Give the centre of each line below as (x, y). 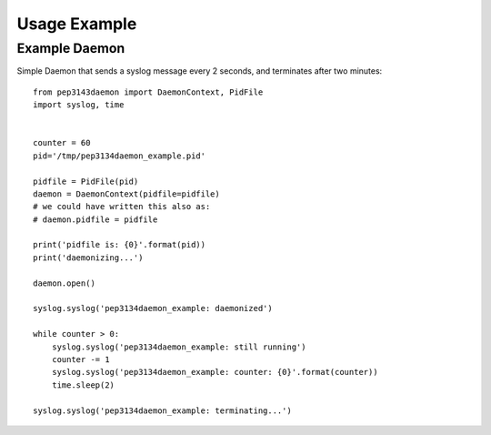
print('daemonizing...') (88, 258)
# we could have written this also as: (122, 207)
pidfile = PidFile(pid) (86, 181)
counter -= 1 (80, 359)
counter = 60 (62, 143)
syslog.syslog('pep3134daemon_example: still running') (179, 347)
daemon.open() (64, 283)
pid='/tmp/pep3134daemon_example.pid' (120, 156)
